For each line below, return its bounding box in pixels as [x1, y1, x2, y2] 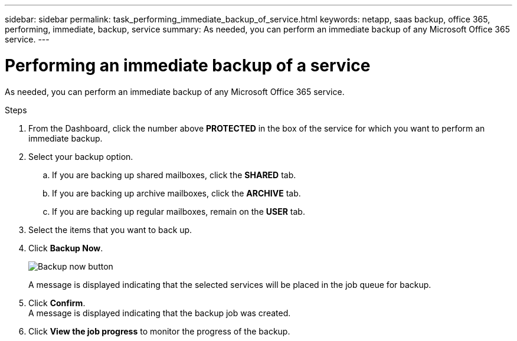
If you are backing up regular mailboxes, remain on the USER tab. [52, 206, 305, 217]
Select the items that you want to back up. [28, 224, 192, 235]
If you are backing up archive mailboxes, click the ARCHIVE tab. [52, 188, 301, 198]
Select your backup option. [28, 151, 133, 162]
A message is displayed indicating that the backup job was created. [28, 307, 291, 318]
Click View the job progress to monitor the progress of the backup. [28, 326, 290, 336]
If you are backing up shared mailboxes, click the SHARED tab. [52, 169, 296, 180]
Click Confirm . [28, 297, 86, 308]
